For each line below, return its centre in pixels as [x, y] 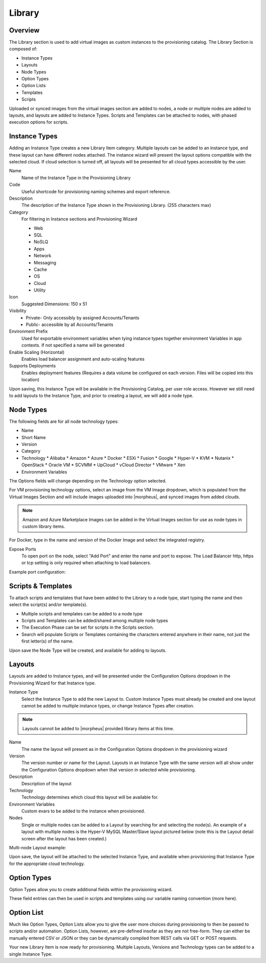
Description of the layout [46, 783]
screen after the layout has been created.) [64, 838]
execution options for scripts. [39, 122]
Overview [24, 30]
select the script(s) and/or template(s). [48, 605]
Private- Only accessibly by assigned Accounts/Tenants [83, 318]
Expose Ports [23, 549]
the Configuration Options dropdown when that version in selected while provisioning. [109, 770]
